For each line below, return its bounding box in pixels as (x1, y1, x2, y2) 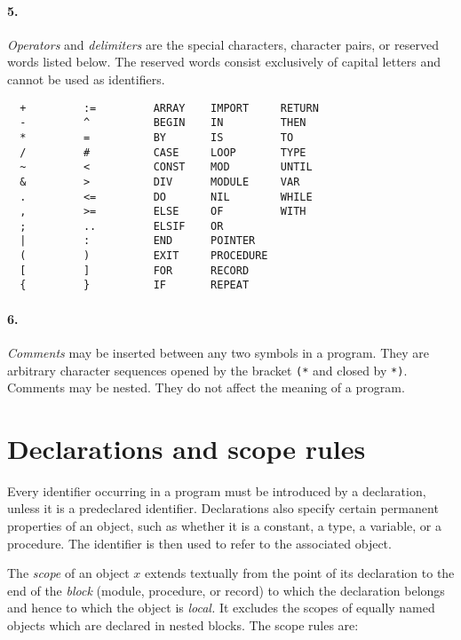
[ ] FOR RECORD (20, 264, 250, 277)
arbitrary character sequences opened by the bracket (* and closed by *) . (7, 360, 408, 379)
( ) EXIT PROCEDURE (20, 249, 268, 263)
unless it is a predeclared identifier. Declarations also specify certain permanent (7, 499, 439, 518)
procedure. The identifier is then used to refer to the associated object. (7, 533, 392, 552)
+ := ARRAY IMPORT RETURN (20, 101, 319, 115)
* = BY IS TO (20, 130, 294, 144)
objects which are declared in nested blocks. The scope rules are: (7, 616, 359, 635)
